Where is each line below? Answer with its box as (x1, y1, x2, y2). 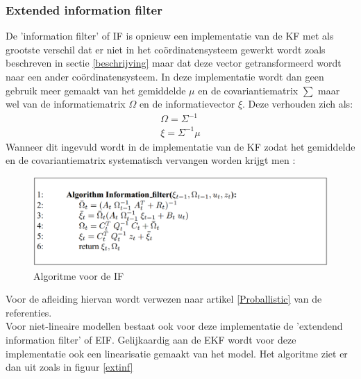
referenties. (6, 305, 52, 319)
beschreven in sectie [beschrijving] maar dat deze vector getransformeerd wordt (6, 56, 342, 70)
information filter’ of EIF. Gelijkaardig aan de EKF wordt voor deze (6, 332, 296, 346)
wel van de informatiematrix (6, 96, 126, 111)
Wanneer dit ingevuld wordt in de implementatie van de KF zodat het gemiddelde (6, 139, 355, 153)
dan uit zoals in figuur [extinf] (6, 360, 133, 374)
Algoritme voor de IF (33, 268, 124, 283)
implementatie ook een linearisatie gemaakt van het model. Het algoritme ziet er (6, 346, 348, 360)
